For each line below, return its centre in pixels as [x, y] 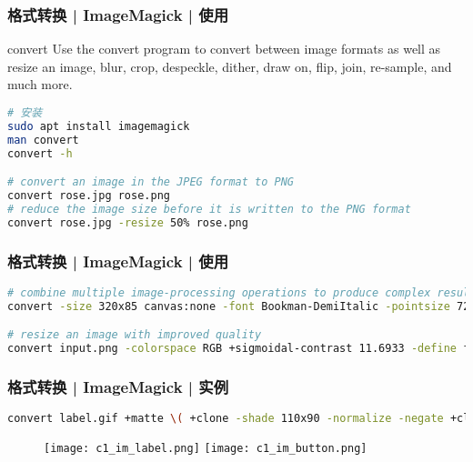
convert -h [40, 153]
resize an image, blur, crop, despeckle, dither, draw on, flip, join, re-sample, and [230, 66]
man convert [43, 140]
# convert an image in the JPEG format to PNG [151, 182]
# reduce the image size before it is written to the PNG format [209, 209]
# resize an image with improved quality [135, 335]
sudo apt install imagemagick [99, 126]
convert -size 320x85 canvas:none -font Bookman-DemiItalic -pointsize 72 [239, 306]
